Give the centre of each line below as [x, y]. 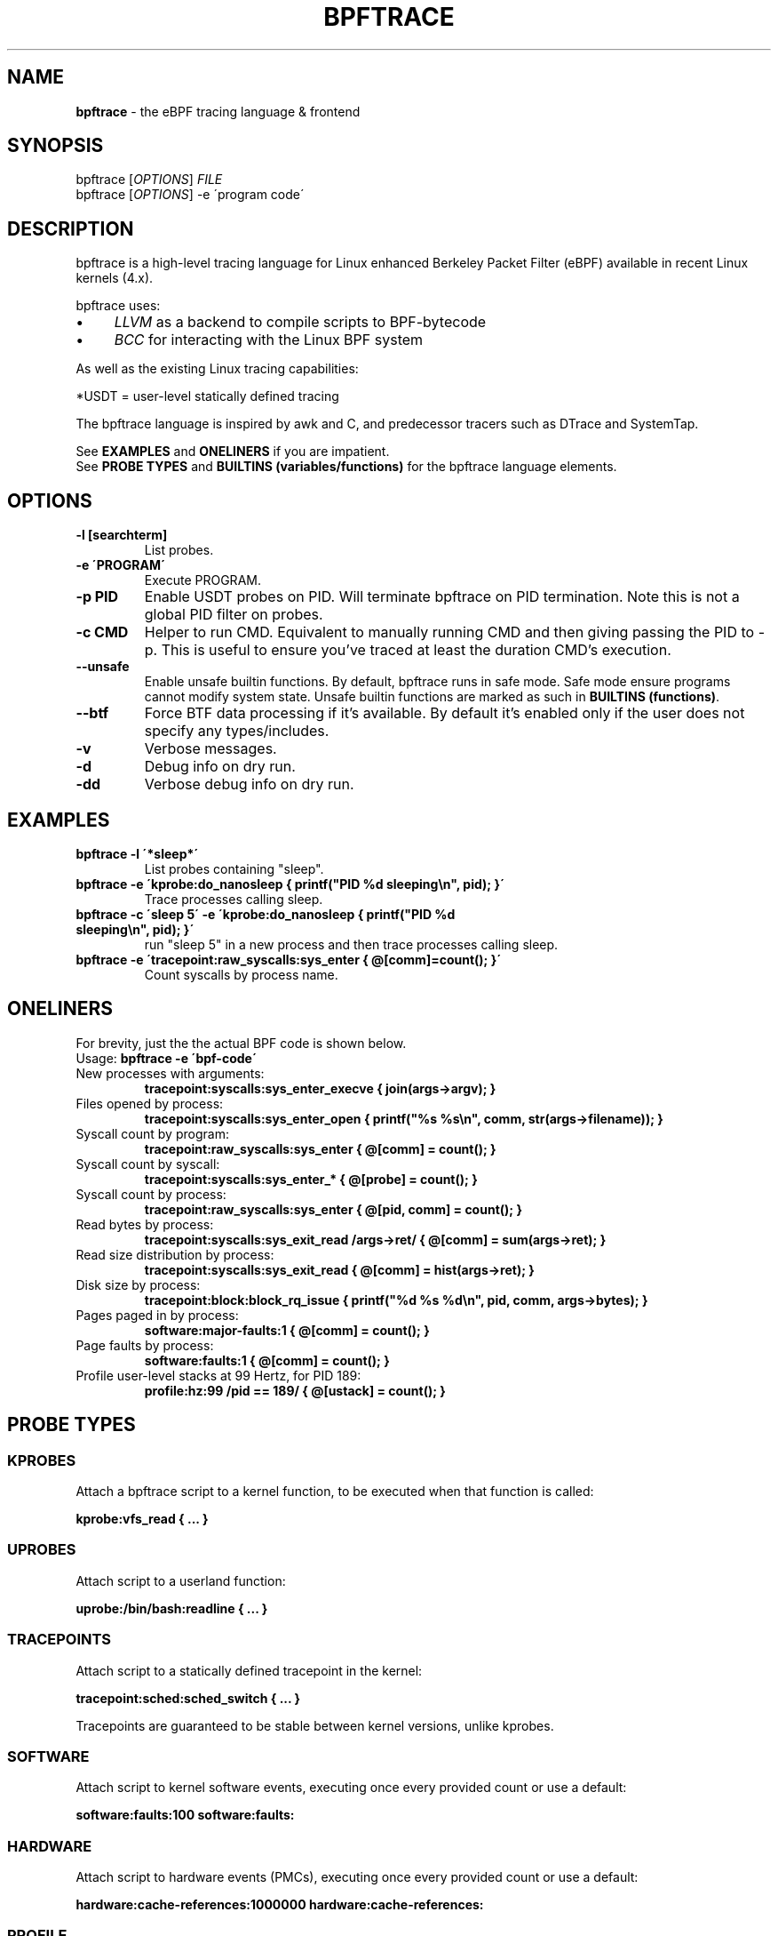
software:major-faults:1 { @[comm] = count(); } [287, 1330]
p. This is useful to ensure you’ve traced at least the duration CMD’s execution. [408, 650]
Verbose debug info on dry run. [249, 784]
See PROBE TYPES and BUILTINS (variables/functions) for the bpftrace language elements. [346, 467]
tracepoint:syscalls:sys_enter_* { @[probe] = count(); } [311, 1179]
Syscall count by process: [151, 1194]
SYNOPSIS [56, 146]
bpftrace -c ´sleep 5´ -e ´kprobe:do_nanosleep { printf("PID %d [266, 914]
